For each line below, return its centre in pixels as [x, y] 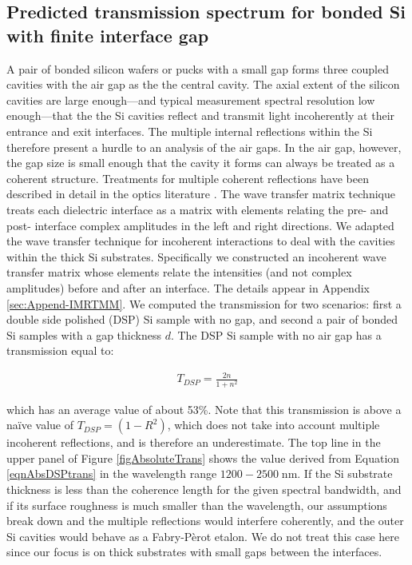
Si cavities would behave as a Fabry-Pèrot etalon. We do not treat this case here [203, 536]
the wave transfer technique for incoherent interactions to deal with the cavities [201, 241]
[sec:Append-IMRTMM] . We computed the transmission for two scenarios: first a [204, 303]
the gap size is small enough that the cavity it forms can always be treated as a [201, 163]
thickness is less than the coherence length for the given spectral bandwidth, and [204, 489]
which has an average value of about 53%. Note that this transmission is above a [204, 409]
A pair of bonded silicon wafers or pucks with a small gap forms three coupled [198, 68]
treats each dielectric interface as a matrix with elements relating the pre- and [198, 209]
